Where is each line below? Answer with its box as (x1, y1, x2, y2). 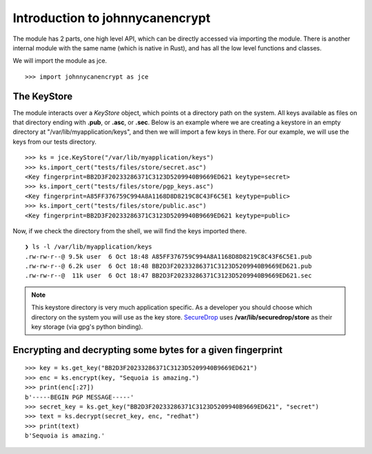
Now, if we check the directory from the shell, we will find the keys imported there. (12, 226, 247, 235)
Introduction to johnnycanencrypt (12, 10, 211, 26)
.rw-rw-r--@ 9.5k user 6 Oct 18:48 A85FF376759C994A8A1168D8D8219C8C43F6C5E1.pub (25, 253, 312, 260)
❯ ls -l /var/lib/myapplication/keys (25, 243, 153, 251)
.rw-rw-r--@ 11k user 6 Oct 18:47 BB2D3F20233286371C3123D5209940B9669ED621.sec (25, 272, 312, 279)
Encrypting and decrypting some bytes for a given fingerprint (12, 344, 282, 355)
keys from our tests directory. (12, 137, 96, 146)
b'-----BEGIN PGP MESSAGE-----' (25, 393, 134, 401)
